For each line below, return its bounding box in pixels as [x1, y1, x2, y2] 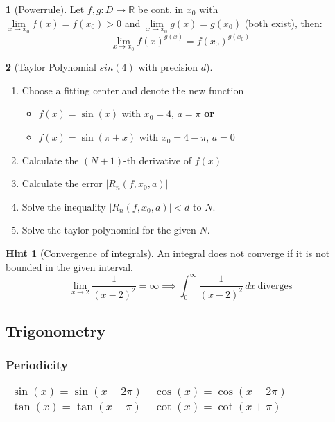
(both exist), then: [244, 15, 323, 30]
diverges [257, 281, 293, 291]
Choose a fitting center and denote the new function [22, 82, 244, 97]
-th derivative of [123, 152, 192, 167]
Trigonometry [6, 320, 106, 342]
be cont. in [137, 2, 184, 16]
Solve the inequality [22, 199, 106, 213]
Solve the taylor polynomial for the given [22, 222, 196, 237]
